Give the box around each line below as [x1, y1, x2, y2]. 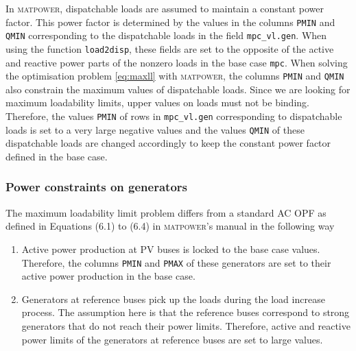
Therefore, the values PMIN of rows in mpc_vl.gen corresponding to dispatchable [5, 109, 342, 123]
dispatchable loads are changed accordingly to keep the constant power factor [5, 136, 331, 150]
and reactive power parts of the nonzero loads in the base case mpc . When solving [5, 55, 348, 69]
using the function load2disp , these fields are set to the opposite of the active [5, 41, 334, 56]
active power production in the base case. [21, 269, 195, 283]
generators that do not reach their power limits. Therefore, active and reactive [21, 319, 351, 332]
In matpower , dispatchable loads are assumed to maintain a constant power [5, 1, 324, 15]
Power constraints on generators [5, 178, 187, 195]
